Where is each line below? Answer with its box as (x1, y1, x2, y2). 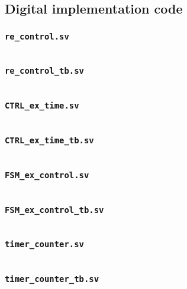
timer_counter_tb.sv (5, 274, 99, 284)
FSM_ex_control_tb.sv (5, 205, 104, 215)
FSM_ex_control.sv (5, 170, 89, 180)
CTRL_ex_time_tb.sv (5, 136, 94, 146)
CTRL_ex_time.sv (5, 101, 79, 111)
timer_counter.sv (5, 239, 84, 249)
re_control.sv (5, 31, 69, 41)
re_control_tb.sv (5, 66, 84, 76)
